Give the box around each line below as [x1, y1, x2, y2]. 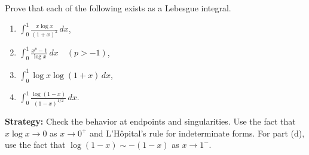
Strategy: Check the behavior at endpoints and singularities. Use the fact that [5, 114, 296, 127]
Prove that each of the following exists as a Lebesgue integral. [5, 2, 231, 14]
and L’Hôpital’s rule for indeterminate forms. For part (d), [90, 126, 305, 139]
